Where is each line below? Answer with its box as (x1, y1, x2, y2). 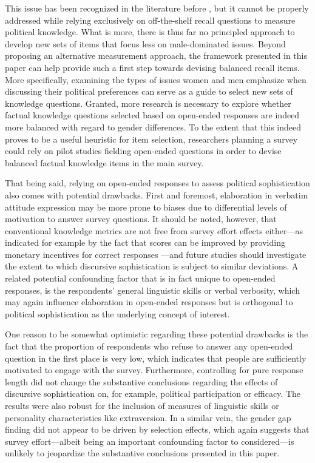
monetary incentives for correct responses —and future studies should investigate (5, 248, 307, 260)
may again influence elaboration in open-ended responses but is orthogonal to (5, 296, 293, 308)
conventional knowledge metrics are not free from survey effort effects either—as (5, 224, 303, 237)
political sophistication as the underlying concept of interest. (5, 307, 230, 320)
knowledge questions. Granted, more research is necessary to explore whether (5, 96, 291, 109)
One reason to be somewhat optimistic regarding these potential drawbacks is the (5, 328, 308, 340)
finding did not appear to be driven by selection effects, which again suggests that (5, 423, 310, 436)
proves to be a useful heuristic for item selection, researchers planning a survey (5, 132, 298, 145)
